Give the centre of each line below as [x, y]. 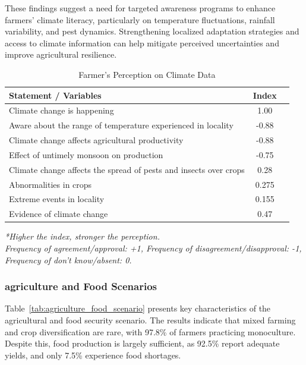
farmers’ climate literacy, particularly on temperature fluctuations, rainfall [140, 19]
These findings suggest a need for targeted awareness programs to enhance [140, 8]
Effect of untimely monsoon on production [86, 154]
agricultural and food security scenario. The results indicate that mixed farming [150, 320]
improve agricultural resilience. [61, 54]
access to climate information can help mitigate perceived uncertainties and [142, 43]
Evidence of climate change [59, 214]
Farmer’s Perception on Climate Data [147, 74]
